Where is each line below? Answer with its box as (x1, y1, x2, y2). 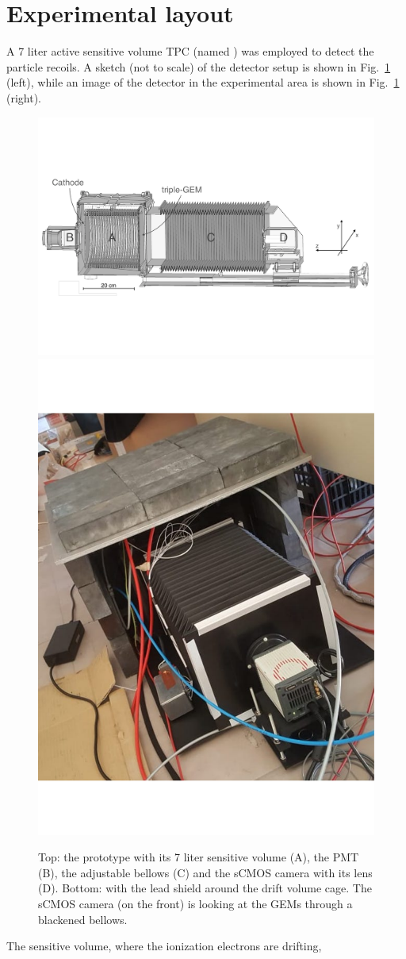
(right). (6, 89, 42, 106)
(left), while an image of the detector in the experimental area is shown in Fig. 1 (6, 74, 400, 91)
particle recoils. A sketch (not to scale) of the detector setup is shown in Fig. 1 (6, 58, 391, 75)
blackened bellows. (38, 911, 128, 927)
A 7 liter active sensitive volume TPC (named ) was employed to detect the (6, 43, 374, 60)
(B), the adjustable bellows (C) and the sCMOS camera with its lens (38, 864, 373, 880)
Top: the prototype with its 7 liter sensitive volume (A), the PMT (38, 849, 359, 865)
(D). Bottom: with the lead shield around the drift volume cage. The (38, 880, 372, 896)
